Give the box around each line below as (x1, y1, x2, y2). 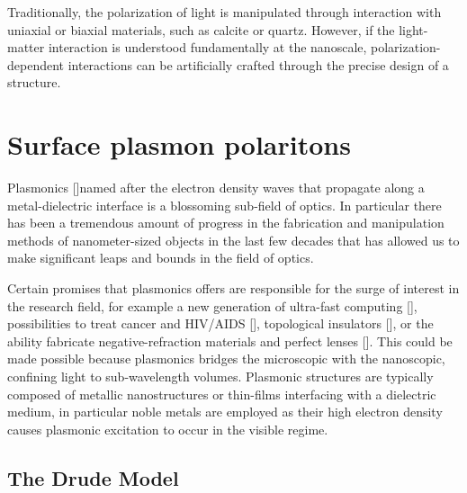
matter (7, 38, 45, 57)
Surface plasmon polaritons (7, 126, 351, 163)
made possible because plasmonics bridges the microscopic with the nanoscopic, (7, 349, 445, 368)
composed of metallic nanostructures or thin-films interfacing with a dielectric (7, 384, 436, 403)
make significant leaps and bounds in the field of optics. (7, 248, 314, 267)
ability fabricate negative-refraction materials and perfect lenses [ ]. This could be (7, 331, 453, 350)
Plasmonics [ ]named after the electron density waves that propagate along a (7, 178, 425, 197)
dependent (7, 55, 65, 74)
